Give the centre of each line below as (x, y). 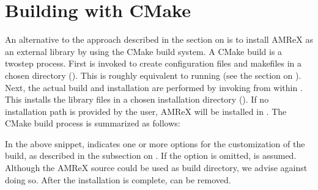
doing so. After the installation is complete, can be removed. (118, 179)
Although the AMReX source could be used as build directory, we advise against (156, 168)
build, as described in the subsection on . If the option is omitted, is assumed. (151, 155)
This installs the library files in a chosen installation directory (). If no (137, 99)
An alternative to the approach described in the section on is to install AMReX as (159, 39)
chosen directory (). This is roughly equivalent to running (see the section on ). (153, 75)
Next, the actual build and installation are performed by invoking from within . (154, 87)
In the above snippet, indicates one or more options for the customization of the (155, 143)
